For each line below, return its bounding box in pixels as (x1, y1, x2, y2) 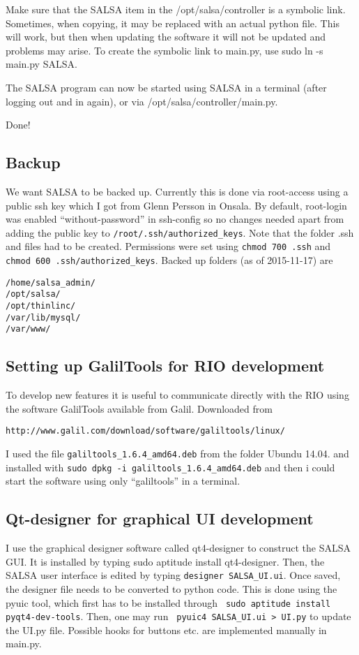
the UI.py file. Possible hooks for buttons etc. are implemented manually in (6, 622, 327, 637)
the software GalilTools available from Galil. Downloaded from (6, 401, 273, 415)
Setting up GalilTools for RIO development (6, 355, 325, 376)
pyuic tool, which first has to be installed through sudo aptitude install (6, 595, 331, 610)
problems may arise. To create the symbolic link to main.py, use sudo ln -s (6, 43, 323, 57)
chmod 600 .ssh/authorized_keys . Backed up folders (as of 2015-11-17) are (6, 253, 333, 267)
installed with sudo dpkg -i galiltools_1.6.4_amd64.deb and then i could (6, 459, 335, 474)
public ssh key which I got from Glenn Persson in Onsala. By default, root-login (6, 198, 347, 212)
